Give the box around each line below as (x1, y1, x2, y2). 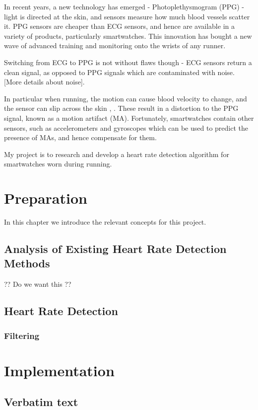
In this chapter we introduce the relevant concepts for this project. (4, 217, 206, 227)
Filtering (4, 329, 40, 341)
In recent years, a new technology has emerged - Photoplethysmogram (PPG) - (4, 1, 245, 11)
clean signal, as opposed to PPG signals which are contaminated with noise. (4, 67, 235, 77)
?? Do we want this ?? (4, 279, 71, 289)
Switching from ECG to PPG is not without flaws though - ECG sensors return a (4, 57, 252, 67)
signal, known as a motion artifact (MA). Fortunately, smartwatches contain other (4, 112, 254, 123)
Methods (4, 255, 50, 271)
